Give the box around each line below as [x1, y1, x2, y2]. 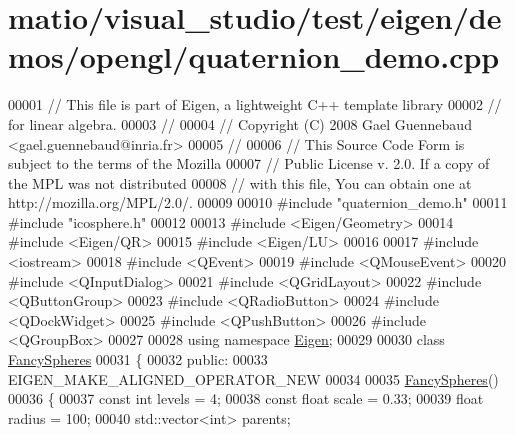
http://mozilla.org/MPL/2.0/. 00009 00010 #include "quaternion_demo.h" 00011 [8, 192, 508, 213]
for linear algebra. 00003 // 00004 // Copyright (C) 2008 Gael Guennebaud [8, 113, 472, 134]
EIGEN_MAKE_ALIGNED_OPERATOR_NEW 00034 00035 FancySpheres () [8, 368, 499, 389]
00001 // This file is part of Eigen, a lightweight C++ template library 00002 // [8, 94, 502, 115]
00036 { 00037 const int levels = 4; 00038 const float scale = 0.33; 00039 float [8, 388, 484, 409]
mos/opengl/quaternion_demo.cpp [8, 36, 500, 77]
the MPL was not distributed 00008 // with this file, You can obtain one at [8, 172, 472, 193]
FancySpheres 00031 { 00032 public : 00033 [8, 349, 268, 370]
